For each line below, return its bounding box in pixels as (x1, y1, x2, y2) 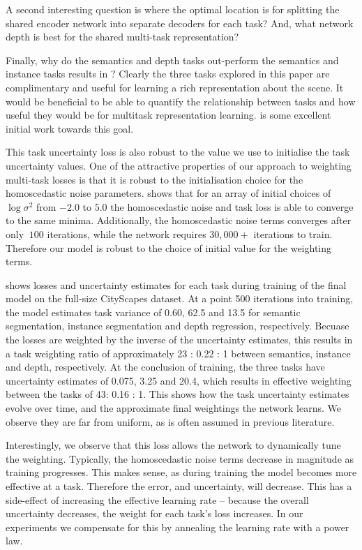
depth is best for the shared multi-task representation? (6, 29, 239, 44)
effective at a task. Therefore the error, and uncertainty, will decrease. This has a (6, 479, 352, 493)
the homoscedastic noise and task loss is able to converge (110, 199, 354, 214)
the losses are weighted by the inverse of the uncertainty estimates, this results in (6, 332, 353, 347)
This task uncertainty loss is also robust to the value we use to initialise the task (6, 144, 350, 159)
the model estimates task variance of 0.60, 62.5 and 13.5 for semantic (6, 304, 301, 319)
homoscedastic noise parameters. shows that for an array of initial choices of (6, 186, 331, 200)
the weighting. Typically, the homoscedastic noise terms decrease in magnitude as (6, 451, 354, 466)
